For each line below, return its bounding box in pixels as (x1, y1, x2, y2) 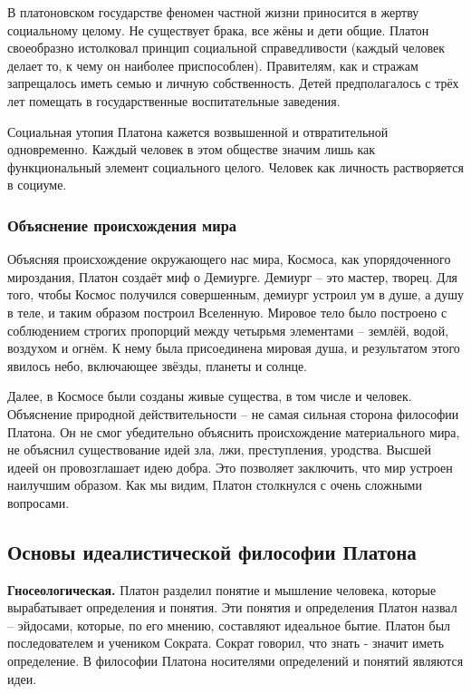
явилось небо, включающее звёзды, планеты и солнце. (7, 356, 307, 375)
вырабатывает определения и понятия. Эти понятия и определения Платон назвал (7, 598, 457, 617)
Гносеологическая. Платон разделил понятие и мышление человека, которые (7, 580, 437, 599)
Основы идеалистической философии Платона (7, 537, 417, 565)
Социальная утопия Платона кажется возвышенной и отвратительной (7, 122, 389, 141)
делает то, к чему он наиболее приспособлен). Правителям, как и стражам (7, 55, 418, 74)
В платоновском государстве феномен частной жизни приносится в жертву (7, 3, 419, 21)
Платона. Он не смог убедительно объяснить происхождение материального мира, (7, 422, 460, 441)
